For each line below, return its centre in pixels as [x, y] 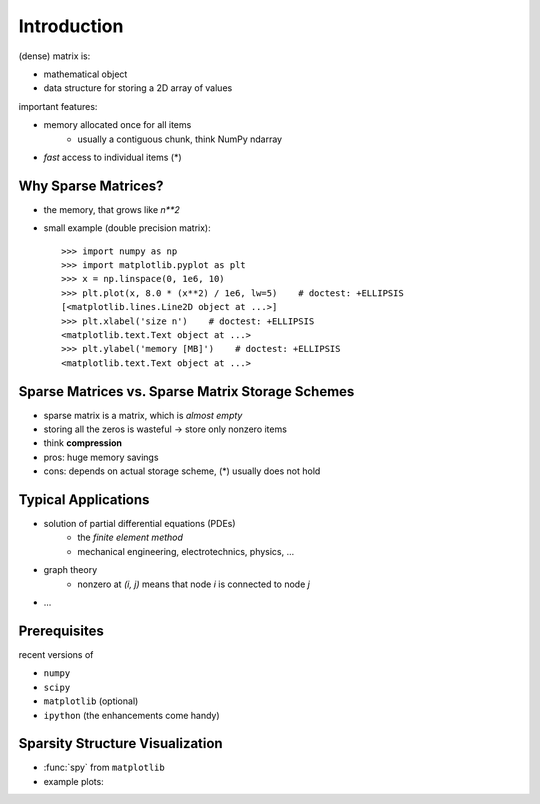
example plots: [73, 781]
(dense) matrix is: [54, 56]
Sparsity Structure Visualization [121, 743]
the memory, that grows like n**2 [111, 209]
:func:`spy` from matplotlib [104, 767]
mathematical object [85, 74]
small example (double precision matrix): [127, 228]
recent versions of [56, 654]
